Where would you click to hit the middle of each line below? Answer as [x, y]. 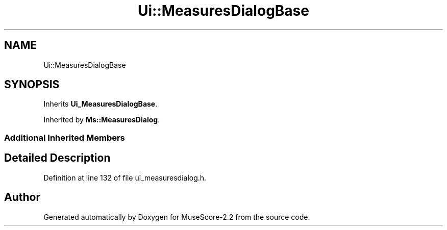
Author [22, 197]
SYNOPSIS [32, 85]
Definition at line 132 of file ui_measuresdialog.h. [125, 177]
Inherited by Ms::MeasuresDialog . [102, 120]
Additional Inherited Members [65, 137]
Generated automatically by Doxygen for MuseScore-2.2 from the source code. [177, 217]
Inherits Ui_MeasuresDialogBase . [101, 104]
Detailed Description [57, 158]
